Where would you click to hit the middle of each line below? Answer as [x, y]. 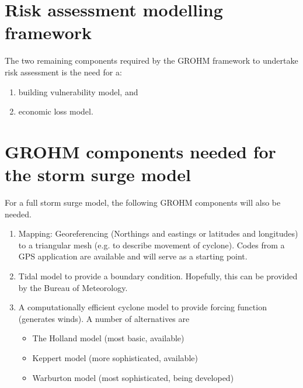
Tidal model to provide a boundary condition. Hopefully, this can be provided [158, 276]
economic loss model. [56, 111]
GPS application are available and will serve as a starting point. [133, 256]
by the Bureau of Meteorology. [73, 287]
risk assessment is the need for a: [63, 72]
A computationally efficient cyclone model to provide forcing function [142, 307]
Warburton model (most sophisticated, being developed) [133, 377]
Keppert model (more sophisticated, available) [115, 357]
